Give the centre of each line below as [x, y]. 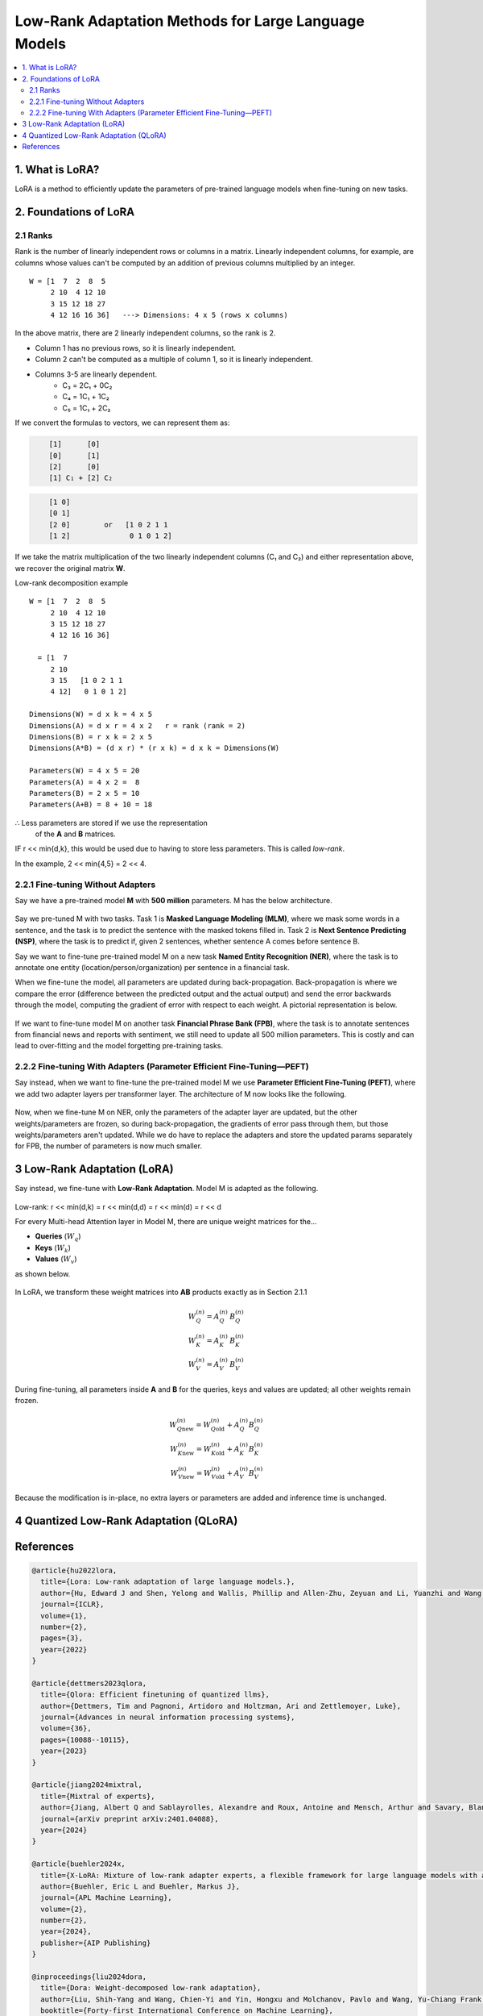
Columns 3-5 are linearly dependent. [96, 374]
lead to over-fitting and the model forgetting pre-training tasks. [119, 1046]
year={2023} [64, 1751]
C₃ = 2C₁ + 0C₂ [87, 385]
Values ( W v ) [56, 1260]
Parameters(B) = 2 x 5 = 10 [85, 793]
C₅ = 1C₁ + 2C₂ [87, 408]
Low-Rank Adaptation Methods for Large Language [190, 21]
